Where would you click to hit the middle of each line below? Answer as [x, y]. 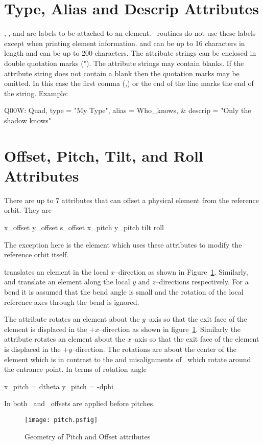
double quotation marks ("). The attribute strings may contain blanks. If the [124, 63]
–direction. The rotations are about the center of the [154, 349]
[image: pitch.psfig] [61, 420]
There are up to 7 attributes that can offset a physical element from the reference [131, 200]
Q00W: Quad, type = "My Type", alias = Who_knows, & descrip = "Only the [128, 110]
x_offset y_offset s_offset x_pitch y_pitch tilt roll [84, 227]
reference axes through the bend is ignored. [72, 302]
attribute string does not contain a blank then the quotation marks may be [122, 73]
